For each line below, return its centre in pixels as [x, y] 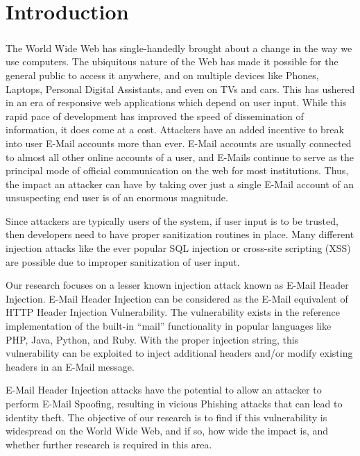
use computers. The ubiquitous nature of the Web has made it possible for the [172, 61]
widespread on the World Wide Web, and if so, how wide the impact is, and [167, 431]
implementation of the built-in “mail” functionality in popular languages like [169, 326]
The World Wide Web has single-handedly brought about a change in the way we [179, 48]
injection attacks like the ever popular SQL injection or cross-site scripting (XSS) [178, 248]
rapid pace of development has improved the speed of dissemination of [155, 116]
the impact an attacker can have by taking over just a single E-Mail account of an [180, 184]
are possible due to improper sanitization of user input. [123, 261]
